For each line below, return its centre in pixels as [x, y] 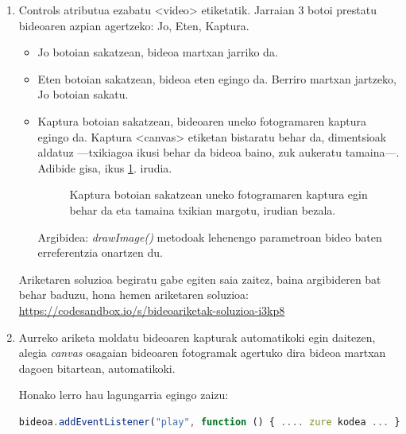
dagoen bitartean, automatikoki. [97, 368]
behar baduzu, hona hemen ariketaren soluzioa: [133, 294]
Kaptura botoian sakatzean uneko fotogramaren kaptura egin [218, 194]
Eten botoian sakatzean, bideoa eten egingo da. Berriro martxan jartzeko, [217, 78]
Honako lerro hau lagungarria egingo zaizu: [124, 395]
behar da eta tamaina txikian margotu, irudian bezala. [203, 209]
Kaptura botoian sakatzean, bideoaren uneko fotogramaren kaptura [202, 120]
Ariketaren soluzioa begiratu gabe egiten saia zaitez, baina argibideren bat [200, 279]
